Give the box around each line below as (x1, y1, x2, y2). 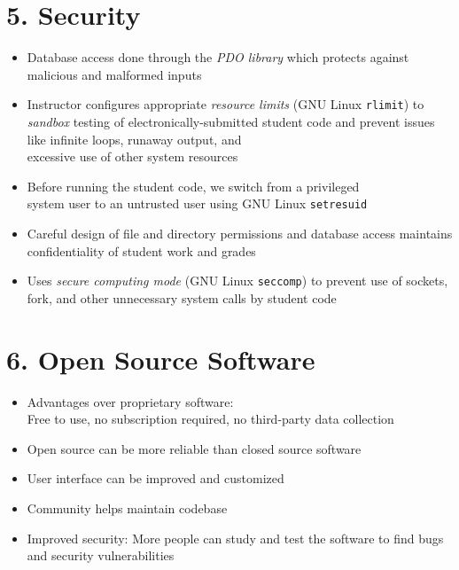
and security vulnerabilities (27, 546, 175, 565)
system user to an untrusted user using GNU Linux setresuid (27, 194, 368, 213)
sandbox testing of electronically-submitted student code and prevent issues (27, 112, 435, 130)
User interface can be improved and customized (27, 469, 284, 488)
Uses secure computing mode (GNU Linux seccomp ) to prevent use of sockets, (27, 271, 448, 290)
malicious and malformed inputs (27, 65, 202, 83)
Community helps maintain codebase (27, 498, 228, 517)
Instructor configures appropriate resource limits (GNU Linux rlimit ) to (27, 95, 424, 113)
